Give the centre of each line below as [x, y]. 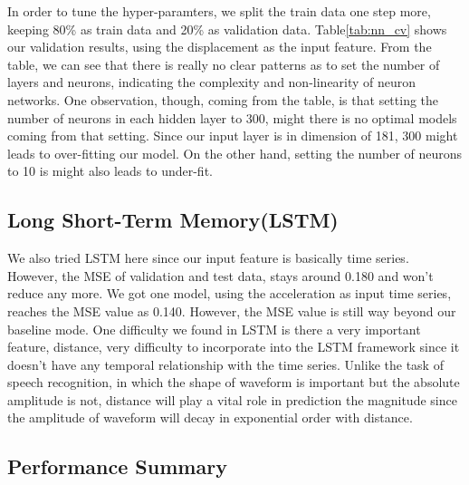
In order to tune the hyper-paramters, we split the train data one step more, [219, 11]
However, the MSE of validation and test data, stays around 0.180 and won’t [220, 275]
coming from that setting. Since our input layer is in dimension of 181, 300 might [233, 136]
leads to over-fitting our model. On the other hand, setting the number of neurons [235, 153]
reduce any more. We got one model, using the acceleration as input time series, [230, 293]
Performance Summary [117, 466]
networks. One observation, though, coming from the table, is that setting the [223, 99]
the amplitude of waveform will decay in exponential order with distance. [210, 417]
